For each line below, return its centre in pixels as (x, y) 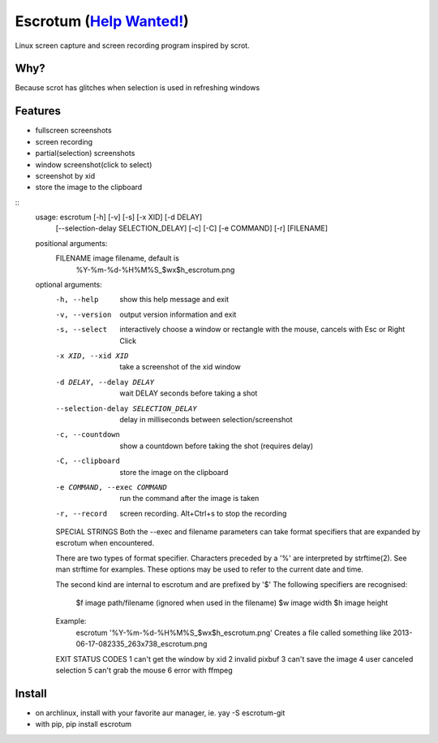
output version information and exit (178, 314)
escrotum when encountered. (105, 543)
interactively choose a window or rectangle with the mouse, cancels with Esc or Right (262, 330)
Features (38, 111)
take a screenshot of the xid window (180, 367)
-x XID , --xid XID (92, 356)
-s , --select (82, 330)
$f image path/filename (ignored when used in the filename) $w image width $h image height (232, 603)
